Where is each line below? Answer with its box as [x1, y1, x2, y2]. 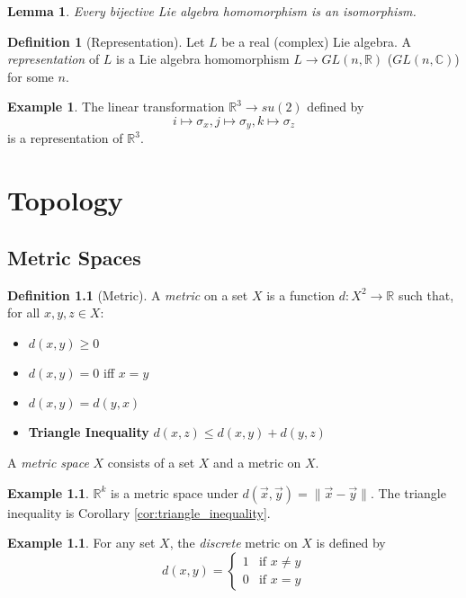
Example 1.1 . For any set [7, 533, 156, 552]
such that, [398, 285, 454, 304]
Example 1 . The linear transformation [7, 97, 225, 116]
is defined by [316, 533, 386, 552]
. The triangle [370, 483, 446, 502]
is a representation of [7, 129, 123, 147]
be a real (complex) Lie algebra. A [221, 31, 411, 50]
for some [7, 67, 54, 85]
